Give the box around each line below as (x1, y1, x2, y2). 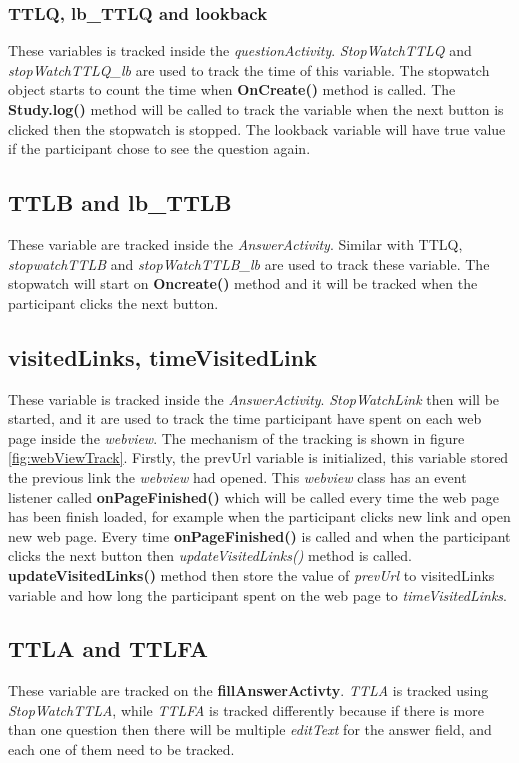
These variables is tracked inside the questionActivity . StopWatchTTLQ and (8, 40, 472, 61)
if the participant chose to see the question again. (8, 138, 311, 159)
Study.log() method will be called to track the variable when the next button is (8, 99, 504, 119)
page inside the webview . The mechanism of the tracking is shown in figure (8, 427, 465, 448)
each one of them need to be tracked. (8, 739, 235, 760)
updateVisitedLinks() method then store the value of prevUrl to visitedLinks (8, 564, 495, 585)
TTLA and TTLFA (8, 633, 208, 664)
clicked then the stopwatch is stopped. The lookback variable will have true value (8, 118, 506, 139)
